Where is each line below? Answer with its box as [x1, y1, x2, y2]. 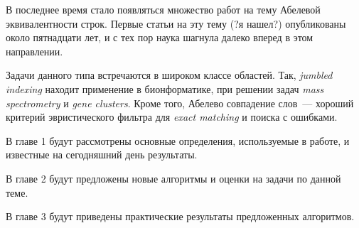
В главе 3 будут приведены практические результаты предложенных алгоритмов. [6, 209, 355, 224]
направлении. [6, 43, 63, 58]
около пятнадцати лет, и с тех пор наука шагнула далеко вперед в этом [6, 30, 314, 45]
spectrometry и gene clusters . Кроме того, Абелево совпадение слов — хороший [6, 95, 354, 110]
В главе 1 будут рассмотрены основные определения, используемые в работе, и [6, 133, 350, 148]
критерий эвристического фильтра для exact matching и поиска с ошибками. [6, 109, 338, 124]
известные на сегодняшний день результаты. [6, 147, 198, 162]
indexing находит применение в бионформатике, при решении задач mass [6, 81, 324, 96]
